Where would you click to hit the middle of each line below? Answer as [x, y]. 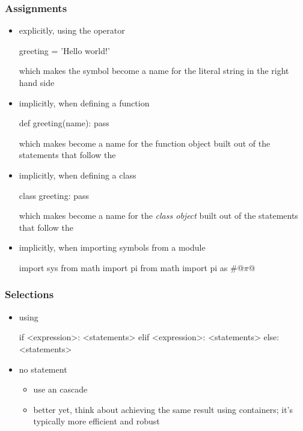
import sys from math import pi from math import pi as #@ [131, 267]
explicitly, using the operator [72, 30]
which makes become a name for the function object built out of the [145, 143]
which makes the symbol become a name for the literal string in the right [154, 71]
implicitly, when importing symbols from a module [112, 247]
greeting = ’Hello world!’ [64, 50]
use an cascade [60, 389]
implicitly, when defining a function [84, 102]
